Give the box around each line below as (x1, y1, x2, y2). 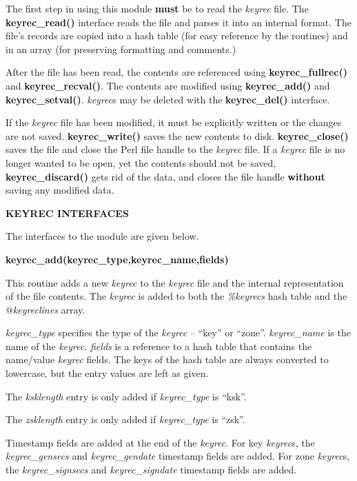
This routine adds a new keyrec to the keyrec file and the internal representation (6, 275, 344, 289)
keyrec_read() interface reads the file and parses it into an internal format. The (6, 14, 351, 29)
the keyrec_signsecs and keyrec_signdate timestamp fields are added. (6, 462, 297, 477)
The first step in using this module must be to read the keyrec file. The (6, 1, 309, 15)
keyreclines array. (12, 302, 85, 316)
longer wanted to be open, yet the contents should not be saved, (6, 155, 276, 170)
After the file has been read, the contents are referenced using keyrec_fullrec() (6, 65, 348, 79)
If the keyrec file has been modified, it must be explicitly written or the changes (6, 115, 342, 130)
